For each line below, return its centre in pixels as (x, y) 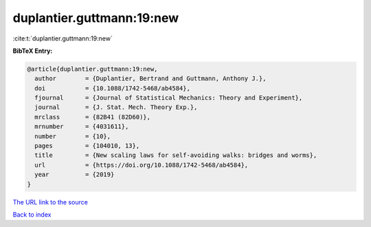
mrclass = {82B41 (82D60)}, (93, 117)
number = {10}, (73, 136)
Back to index (32, 214)
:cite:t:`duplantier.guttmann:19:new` (63, 38)
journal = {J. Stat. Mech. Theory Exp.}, (116, 107)
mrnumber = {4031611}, (82, 127)
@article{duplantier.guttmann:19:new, (92, 69)
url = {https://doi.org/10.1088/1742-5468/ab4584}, (142, 165)
